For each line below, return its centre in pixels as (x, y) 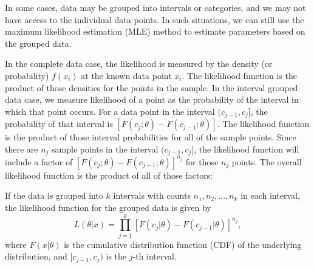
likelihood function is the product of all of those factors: (109, 175)
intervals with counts (152, 195)
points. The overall (267, 161)
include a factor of (39, 161)
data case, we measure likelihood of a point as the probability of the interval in (152, 99)
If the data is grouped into (54, 195)
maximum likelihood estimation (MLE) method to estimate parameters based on (155, 31)
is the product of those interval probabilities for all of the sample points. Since (151, 137)
